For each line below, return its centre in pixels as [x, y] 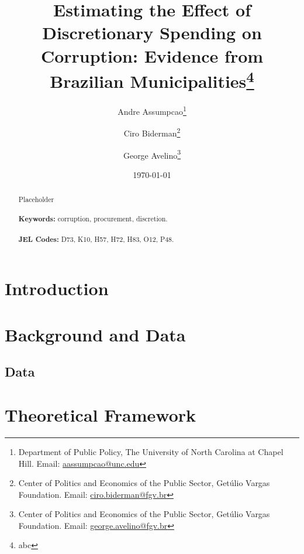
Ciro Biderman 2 [152, 132]
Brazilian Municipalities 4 [152, 80]
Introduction [57, 288]
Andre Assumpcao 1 [152, 110]
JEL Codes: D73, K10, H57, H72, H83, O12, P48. [96, 239]
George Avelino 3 [152, 154]
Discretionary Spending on [152, 33]
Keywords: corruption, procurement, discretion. [93, 219]
